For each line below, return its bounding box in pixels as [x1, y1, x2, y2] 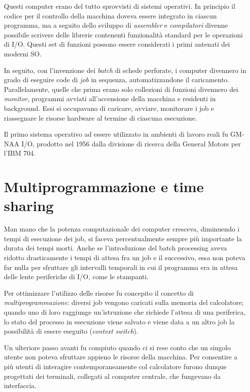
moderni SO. [4, 48, 42, 58]
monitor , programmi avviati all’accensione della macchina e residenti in [4, 93, 216, 104]
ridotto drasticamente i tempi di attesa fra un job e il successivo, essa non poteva [4, 252, 246, 262]
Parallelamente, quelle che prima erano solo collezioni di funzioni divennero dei [4, 84, 238, 94]
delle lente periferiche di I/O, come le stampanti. [4, 271, 149, 282]
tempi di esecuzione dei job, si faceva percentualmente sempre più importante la [4, 233, 242, 243]
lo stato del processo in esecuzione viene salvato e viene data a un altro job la [4, 316, 235, 326]
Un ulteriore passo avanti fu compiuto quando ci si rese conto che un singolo [4, 342, 231, 352]
